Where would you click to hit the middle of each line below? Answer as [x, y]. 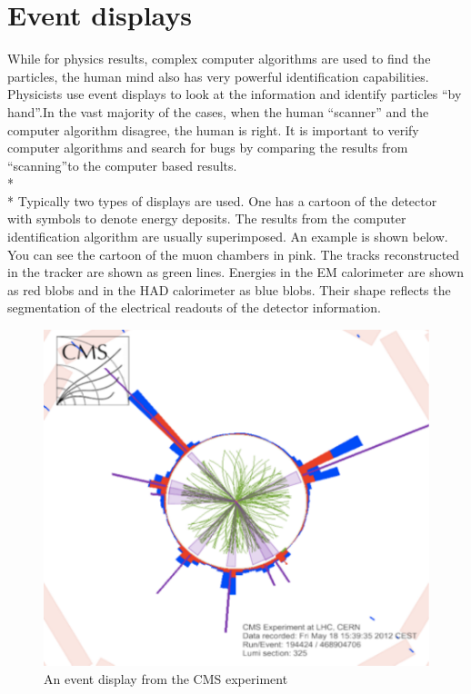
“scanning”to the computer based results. [122, 165]
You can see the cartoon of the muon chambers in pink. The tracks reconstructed [234, 254]
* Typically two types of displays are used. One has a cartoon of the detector [222, 200]
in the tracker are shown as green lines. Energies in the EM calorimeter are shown [235, 272]
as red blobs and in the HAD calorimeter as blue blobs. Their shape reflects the [229, 289]
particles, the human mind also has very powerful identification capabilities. [218, 76]
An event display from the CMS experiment [166, 678]
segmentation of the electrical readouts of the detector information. [194, 307]
